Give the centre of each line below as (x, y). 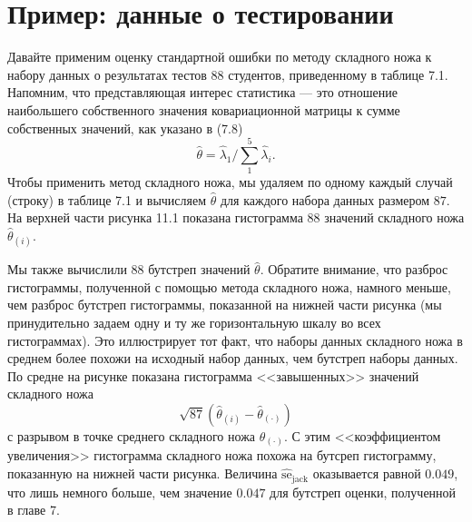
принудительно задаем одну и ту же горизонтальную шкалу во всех (194, 322)
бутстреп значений (199, 269)
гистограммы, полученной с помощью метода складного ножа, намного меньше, (229, 286)
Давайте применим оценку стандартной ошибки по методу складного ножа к (220, 57)
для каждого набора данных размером (325, 199)
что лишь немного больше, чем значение (120, 492)
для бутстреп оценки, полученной (363, 492)
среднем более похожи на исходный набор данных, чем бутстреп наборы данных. (233, 358)
